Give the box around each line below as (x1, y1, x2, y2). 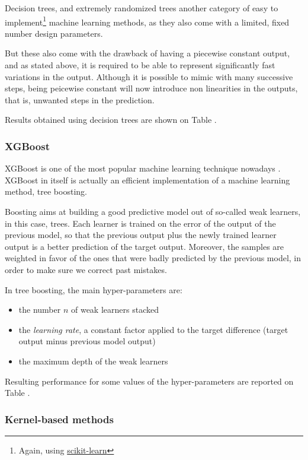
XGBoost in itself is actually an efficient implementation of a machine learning (5, 173, 290, 186)
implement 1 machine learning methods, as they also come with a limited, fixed (5, 14, 290, 28)
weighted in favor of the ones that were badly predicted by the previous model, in (5, 252, 301, 264)
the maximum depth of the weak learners (18, 354, 168, 367)
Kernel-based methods (5, 411, 114, 426)
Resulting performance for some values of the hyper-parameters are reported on (5, 375, 294, 387)
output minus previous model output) (18, 335, 156, 347)
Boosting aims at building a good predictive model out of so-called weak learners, (5, 205, 301, 217)
